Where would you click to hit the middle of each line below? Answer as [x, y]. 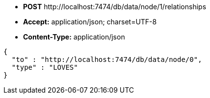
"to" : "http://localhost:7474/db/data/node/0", [107, 59]
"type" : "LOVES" [45, 67]
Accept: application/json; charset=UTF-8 [90, 22]
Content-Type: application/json [74, 37]
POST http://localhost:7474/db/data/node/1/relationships [115, 7]
